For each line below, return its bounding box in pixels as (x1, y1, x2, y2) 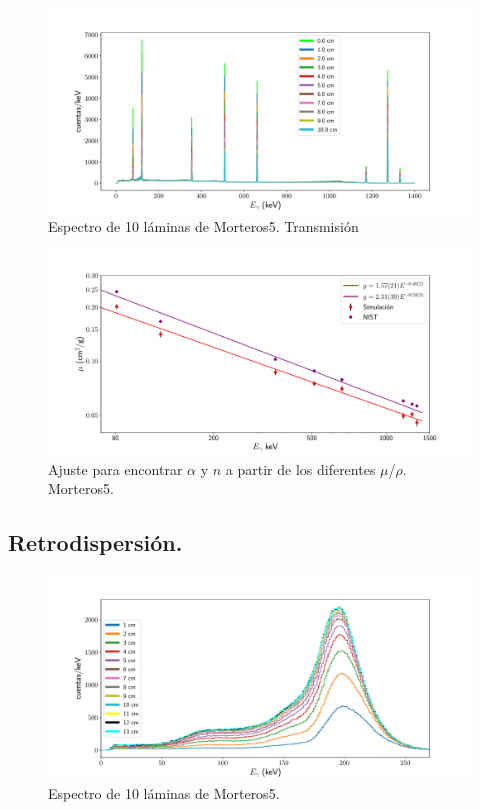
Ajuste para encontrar (48, 458, 183, 479)
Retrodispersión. (8, 527, 183, 558)
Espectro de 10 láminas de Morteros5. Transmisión (48, 216, 359, 237)
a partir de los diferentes (225, 458, 376, 479)
